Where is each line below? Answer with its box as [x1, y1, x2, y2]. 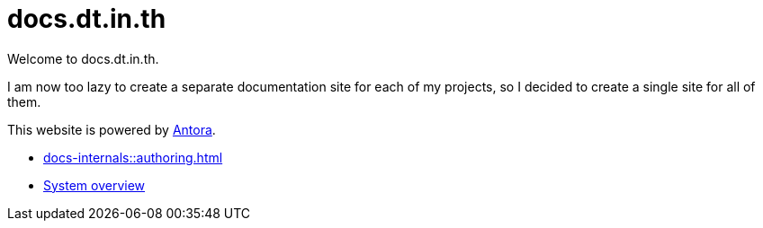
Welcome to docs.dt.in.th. [7, 50, 159, 66]
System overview [43, 177, 146, 193]
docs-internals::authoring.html [43, 149, 223, 165]
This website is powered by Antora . [7, 121, 216, 137]
